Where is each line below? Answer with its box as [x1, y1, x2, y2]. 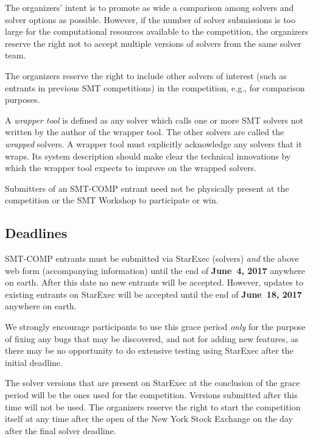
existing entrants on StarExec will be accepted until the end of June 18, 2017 [5, 287, 302, 300]
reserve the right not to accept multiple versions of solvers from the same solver [5, 37, 301, 49]
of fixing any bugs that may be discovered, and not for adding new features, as [5, 332, 298, 345]
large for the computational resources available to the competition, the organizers [5, 25, 309, 38]
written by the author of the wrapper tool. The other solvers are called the [5, 125, 284, 138]
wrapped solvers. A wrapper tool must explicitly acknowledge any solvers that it [5, 137, 302, 150]
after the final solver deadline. [5, 424, 116, 437]
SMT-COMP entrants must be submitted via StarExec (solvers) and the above [5, 252, 299, 265]
